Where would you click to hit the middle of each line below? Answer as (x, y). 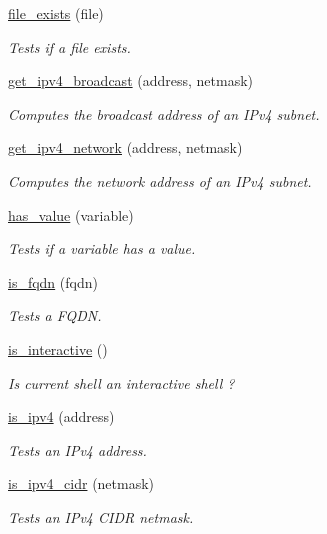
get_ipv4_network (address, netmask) (125, 147)
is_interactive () (58, 348)
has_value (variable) (71, 214)
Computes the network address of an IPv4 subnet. (160, 180)
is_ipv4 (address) (61, 416)
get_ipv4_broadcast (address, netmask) (131, 80)
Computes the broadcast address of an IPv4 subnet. (164, 113)
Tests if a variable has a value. (102, 248)
